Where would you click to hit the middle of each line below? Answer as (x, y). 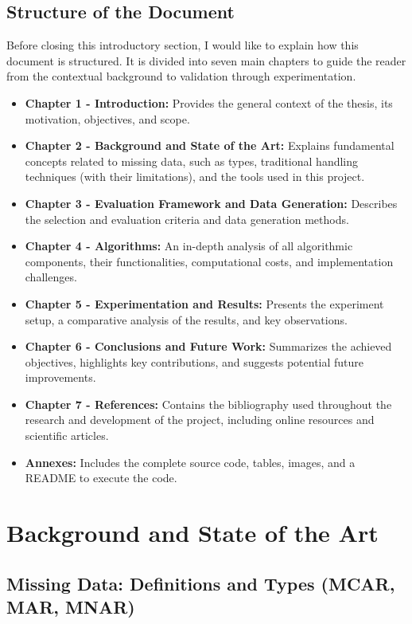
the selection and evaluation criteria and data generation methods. (187, 219)
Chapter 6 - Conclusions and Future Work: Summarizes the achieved (208, 346)
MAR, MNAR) (71, 607)
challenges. (51, 277)
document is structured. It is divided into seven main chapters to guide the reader (206, 60)
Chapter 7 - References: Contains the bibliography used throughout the (208, 404)
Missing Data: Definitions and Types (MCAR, (201, 583)
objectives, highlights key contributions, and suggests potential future (194, 361)
